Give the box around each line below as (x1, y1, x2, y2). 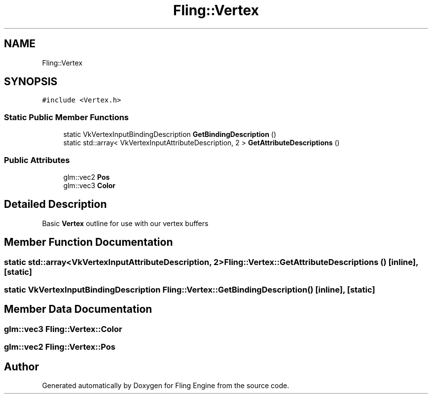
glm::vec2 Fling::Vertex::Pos (4, 342, 115, 352)
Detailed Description (4, 198, 107, 211)
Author (4, 360, 39, 373)
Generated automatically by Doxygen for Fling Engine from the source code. (42, 381, 289, 390)
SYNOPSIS (4, 75, 58, 88)
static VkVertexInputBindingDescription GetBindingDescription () (63, 130, 277, 139)
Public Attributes (4, 155, 70, 165)
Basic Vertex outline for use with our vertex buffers (42, 219, 209, 228)
